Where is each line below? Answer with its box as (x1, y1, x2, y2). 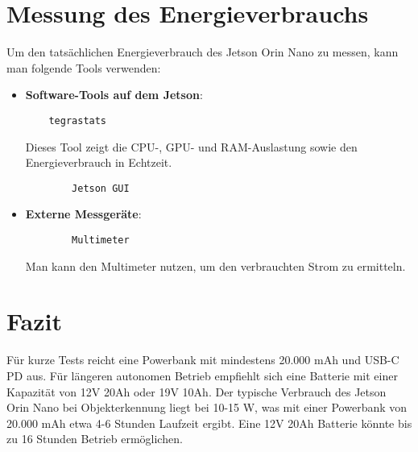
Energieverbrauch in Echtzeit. (25, 154, 172, 171)
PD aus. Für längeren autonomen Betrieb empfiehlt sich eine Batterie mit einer (6, 367, 398, 384)
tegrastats (48, 114, 107, 126)
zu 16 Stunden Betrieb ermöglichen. (6, 430, 183, 447)
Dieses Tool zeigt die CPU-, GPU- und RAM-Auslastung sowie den (25, 138, 358, 155)
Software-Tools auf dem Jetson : (25, 86, 203, 103)
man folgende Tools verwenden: (6, 59, 161, 76)
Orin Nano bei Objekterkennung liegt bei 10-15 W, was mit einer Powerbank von (6, 399, 408, 416)
